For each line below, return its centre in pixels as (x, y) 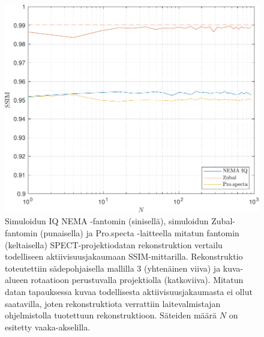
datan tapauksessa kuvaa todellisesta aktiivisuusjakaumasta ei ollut (129, 291)
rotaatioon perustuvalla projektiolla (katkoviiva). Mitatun (137, 280)
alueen (16, 280)
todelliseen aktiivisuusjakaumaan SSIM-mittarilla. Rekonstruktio (124, 256)
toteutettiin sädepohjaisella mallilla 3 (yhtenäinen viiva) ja (113, 268)
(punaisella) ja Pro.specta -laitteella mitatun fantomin (140, 232)
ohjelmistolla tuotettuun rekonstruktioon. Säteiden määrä (111, 315)
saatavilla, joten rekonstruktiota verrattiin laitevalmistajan (113, 303)
